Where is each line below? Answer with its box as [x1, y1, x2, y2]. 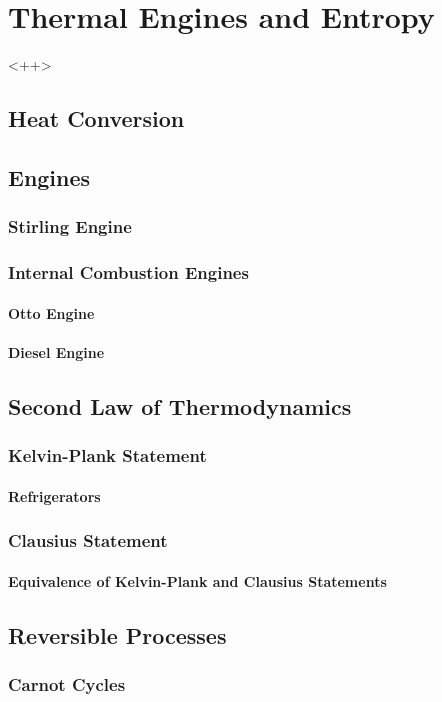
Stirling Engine [8, 214, 132, 239]
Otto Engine [8, 302, 95, 323]
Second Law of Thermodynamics [8, 390, 352, 421]
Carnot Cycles [8, 671, 126, 696]
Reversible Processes [8, 619, 227, 650]
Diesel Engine [8, 341, 105, 362]
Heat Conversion [8, 103, 185, 134]
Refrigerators [8, 485, 101, 506]
